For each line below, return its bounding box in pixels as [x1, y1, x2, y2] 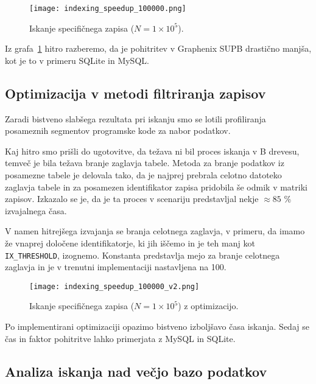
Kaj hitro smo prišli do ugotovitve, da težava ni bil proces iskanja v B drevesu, [5, 144, 300, 157]
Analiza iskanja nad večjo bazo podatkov [5, 361, 267, 380]
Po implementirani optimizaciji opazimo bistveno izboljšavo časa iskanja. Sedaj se [5, 320, 309, 333]
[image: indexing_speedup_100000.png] [29, 4, 186, 13]
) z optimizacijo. [178, 299, 239, 312]
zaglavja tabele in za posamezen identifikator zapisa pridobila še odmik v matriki [5, 180, 307, 193]
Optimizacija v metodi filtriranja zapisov [5, 83, 266, 102]
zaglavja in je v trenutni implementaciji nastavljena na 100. [5, 260, 226, 273]
